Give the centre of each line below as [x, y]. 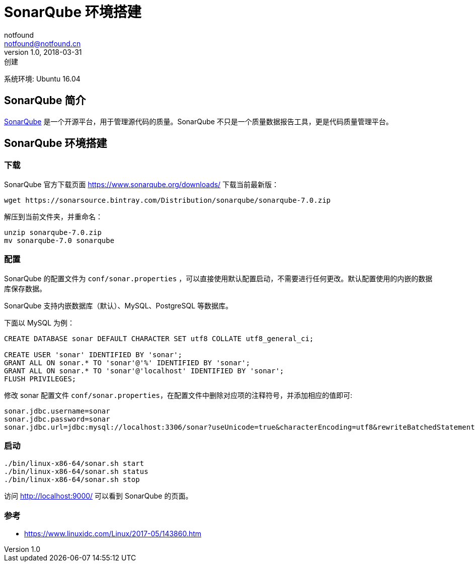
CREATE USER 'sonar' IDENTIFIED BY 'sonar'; [93, 354]
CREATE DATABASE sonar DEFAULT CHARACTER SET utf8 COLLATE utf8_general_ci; [159, 338]
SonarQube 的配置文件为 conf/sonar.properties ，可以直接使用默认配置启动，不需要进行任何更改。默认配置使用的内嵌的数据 [218, 278]
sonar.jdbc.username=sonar [57, 411]
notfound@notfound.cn [43, 43]
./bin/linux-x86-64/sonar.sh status [76, 472]
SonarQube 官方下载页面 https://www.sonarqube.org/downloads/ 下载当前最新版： [142, 184]
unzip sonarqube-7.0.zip [53, 232]
